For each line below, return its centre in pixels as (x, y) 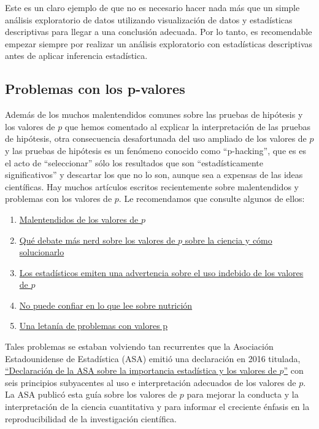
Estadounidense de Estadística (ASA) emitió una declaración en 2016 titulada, (153, 358)
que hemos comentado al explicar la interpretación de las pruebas (187, 126)
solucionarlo (42, 252)
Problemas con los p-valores (95, 89)
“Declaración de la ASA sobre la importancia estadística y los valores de (141, 370)
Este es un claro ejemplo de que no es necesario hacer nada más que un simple (152, 7)
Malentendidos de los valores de (79, 219)
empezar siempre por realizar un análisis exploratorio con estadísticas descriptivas (159, 43)
